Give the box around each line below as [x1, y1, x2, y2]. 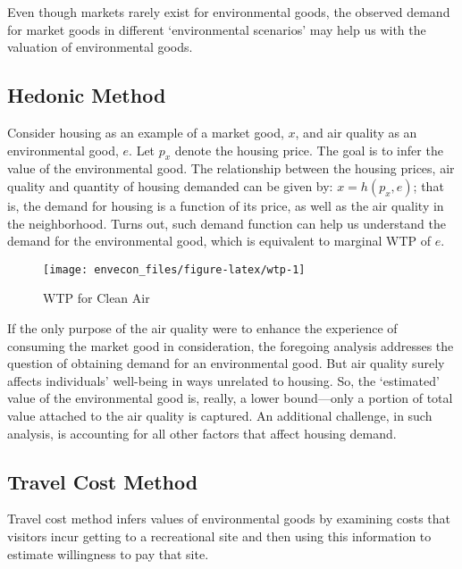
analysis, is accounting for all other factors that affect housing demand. [7, 423, 397, 442]
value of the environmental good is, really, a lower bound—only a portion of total [7, 389, 453, 407]
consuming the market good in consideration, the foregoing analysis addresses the [7, 336, 454, 355]
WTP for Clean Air [43, 289, 150, 307]
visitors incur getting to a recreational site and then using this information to [7, 526, 432, 545]
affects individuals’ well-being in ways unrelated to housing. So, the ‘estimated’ [7, 371, 440, 389]
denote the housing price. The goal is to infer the [174, 140, 443, 159]
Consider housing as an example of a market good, [7, 122, 284, 141]
